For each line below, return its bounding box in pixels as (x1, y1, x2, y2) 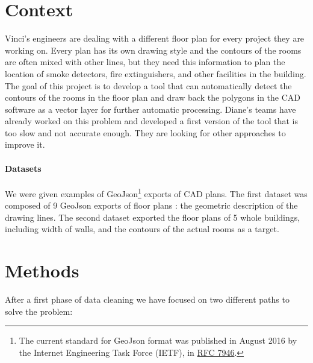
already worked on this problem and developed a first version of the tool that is (5, 115, 299, 127)
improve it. (5, 138, 45, 151)
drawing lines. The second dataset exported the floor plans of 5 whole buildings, (5, 210, 300, 223)
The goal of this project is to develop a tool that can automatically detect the (5, 79, 292, 92)
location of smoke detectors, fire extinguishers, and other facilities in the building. (5, 67, 306, 80)
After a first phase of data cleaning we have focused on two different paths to (5, 293, 290, 306)
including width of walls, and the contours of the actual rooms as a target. (5, 223, 279, 235)
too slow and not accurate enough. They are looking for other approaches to (5, 126, 286, 139)
